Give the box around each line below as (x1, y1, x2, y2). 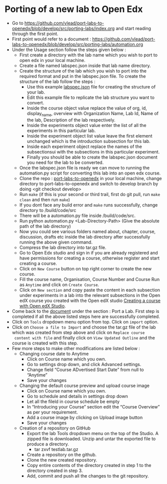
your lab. (26, 89, 45, 95)
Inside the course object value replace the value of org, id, (26, 105, 147, 111)
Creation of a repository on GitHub (19, 425, 91, 431)
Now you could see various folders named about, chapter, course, (19, 228, 156, 234)
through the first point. (11, 30, 58, 36)
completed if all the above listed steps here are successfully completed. (11, 313, 160, 319)
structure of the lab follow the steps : (19, 78, 95, 84)
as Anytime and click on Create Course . (19, 281, 99, 287)
